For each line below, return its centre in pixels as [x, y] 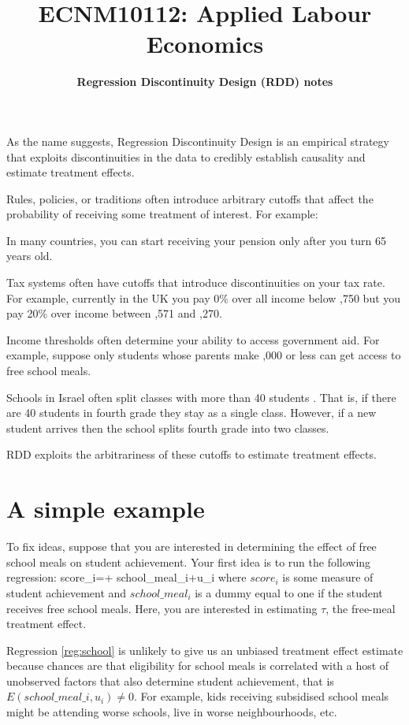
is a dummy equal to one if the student [289, 592]
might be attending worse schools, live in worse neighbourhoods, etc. [172, 712]
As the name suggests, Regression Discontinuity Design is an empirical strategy [198, 141]
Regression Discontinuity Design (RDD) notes [205, 82]
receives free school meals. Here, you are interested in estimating [162, 608]
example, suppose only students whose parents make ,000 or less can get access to [204, 355]
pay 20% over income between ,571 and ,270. [114, 313]
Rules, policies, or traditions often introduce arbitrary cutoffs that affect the [190, 198]
